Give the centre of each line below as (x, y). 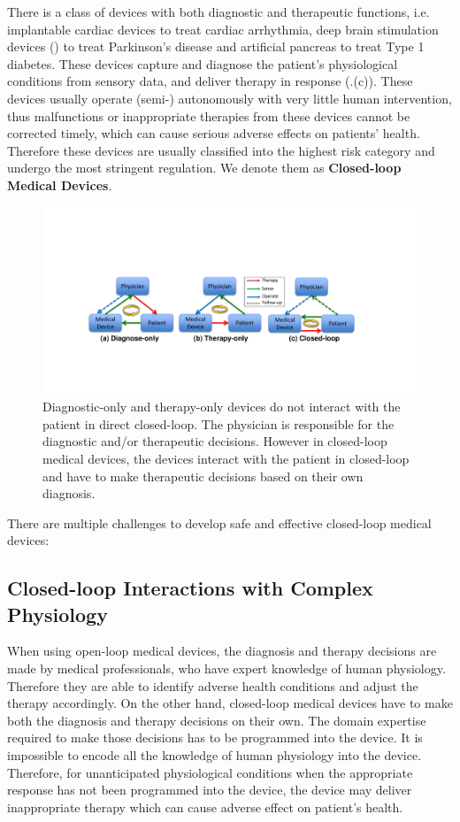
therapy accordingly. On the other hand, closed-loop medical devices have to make (230, 703)
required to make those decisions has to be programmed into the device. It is (215, 737)
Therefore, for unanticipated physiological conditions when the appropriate (210, 772)
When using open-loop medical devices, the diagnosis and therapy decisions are (222, 651)
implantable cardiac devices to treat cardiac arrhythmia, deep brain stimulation (223, 29)
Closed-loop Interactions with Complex (190, 588)
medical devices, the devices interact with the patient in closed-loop (226, 458)
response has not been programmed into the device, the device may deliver (210, 790)
